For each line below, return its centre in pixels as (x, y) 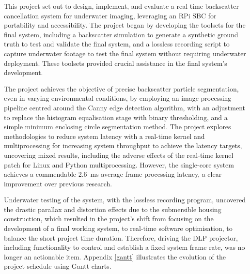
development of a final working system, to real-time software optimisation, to (118, 228)
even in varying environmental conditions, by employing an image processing (118, 98)
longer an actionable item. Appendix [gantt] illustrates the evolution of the (115, 256)
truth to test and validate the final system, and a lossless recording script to (117, 44)
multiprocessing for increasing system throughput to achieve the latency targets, (123, 145)
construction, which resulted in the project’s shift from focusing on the (109, 219)
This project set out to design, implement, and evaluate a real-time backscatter (121, 6)
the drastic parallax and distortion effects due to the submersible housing (113, 209)
